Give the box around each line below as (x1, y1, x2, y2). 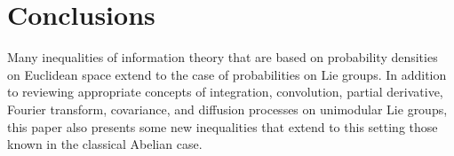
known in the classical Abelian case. (7, 135, 203, 153)
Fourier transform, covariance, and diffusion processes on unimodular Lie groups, (7, 99, 448, 118)
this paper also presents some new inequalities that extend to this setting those (7, 117, 438, 136)
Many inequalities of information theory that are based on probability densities (7, 48, 438, 66)
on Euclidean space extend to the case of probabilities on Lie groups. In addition (7, 65, 447, 83)
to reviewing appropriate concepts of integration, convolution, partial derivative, (7, 82, 443, 101)
